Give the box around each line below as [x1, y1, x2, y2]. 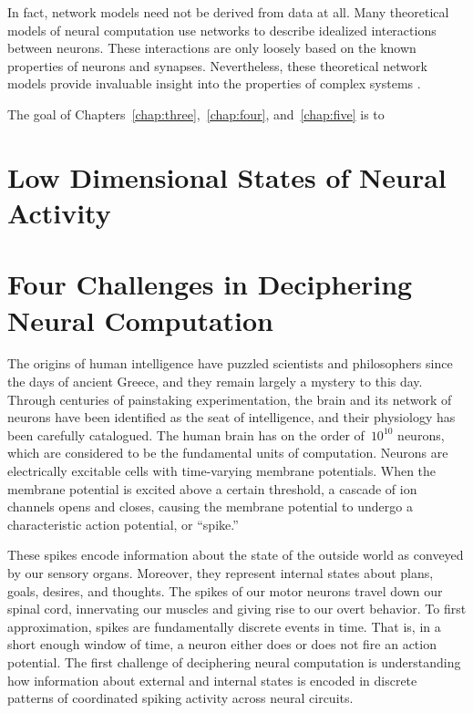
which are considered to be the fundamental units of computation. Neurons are [7, 443, 448, 462]
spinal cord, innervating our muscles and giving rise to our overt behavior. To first [7, 599, 467, 618]
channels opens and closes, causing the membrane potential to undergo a [7, 497, 413, 516]
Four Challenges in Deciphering [7, 265, 413, 303]
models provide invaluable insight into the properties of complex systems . [7, 74, 421, 93]
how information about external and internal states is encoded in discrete [7, 670, 417, 689]
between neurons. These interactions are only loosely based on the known [7, 38, 416, 57]
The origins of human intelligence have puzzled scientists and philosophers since [7, 354, 453, 373]
